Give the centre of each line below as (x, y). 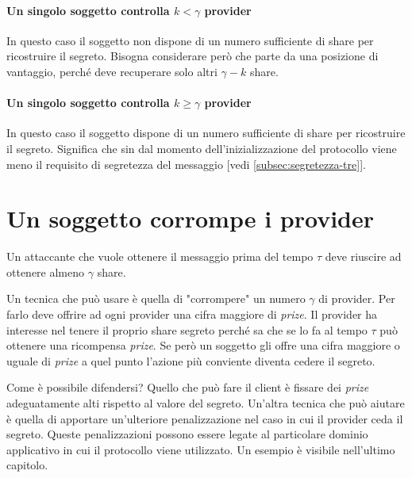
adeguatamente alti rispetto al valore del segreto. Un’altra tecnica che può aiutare (206, 403)
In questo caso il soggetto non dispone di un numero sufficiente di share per (190, 40)
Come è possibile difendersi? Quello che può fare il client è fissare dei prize (188, 387)
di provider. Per (357, 298)
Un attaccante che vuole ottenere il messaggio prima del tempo (160, 256)
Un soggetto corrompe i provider (191, 218)
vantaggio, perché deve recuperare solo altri (112, 71)
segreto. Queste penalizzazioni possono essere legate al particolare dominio (187, 434)
